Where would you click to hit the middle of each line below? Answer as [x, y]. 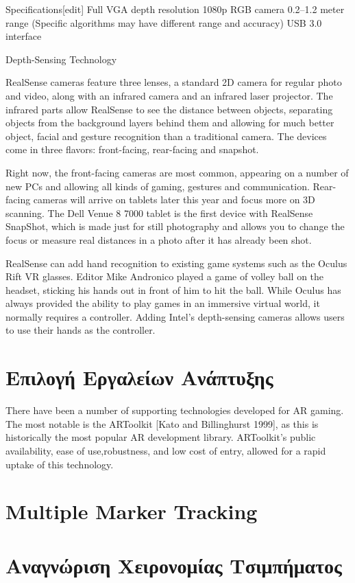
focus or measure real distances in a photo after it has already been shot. [159, 239]
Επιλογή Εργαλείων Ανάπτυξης [139, 377]
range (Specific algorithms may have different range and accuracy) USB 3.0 [164, 22]
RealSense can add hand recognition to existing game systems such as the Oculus [176, 263]
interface [24, 36]
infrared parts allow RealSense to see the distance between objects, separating [169, 109]
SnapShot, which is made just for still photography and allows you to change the [175, 226]
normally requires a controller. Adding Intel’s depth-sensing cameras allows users [175, 316]
